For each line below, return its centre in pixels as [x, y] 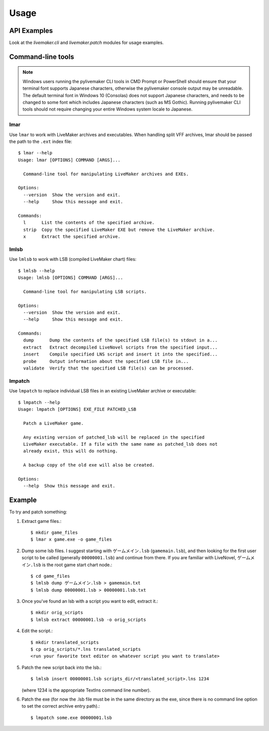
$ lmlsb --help [37, 271]
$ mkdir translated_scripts [65, 642]
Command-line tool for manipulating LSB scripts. [85, 292]
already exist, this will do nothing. [70, 451]
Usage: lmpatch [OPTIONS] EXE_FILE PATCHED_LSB [77, 409]
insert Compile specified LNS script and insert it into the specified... [120, 354]
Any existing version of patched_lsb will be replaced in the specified [114, 437]
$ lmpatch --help [39, 402]
